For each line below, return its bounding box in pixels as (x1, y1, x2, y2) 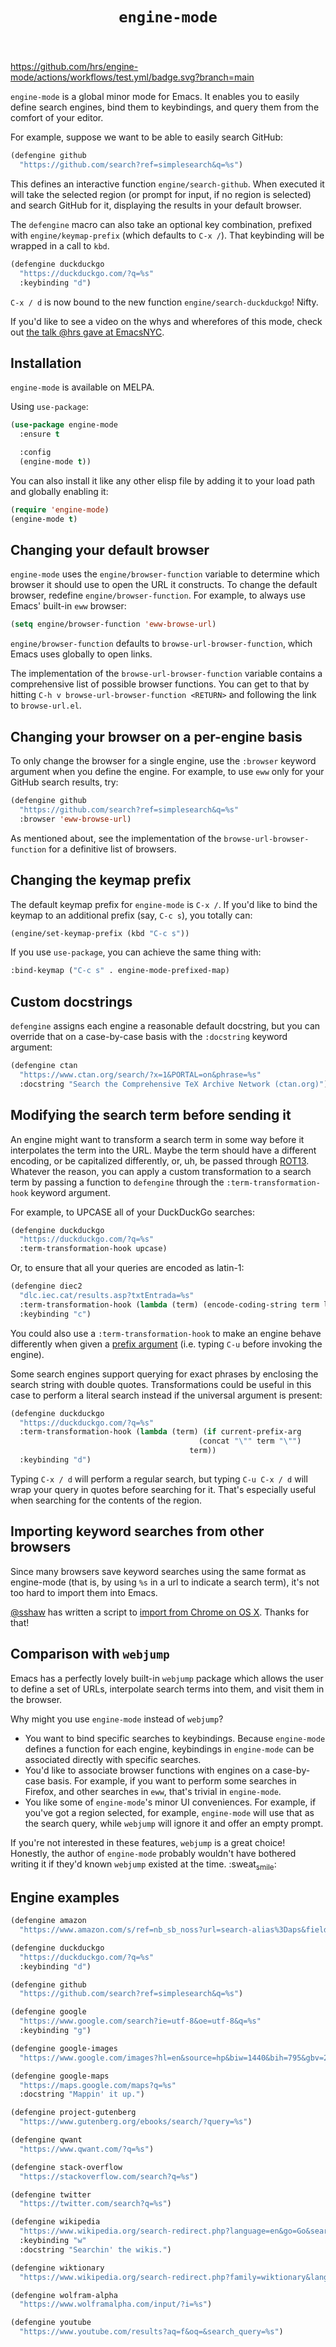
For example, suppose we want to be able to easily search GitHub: (10, 131, 283, 143)
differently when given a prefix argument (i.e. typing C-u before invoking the (10, 1338, 323, 1350)
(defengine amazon (10, 1916, 87, 1926)
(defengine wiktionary (10, 2263, 105, 2273)
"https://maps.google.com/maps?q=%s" (19, 2080, 177, 2090)
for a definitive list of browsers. (48, 843, 177, 855)
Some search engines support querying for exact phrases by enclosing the (10, 1368, 319, 1380)
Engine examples (10, 1889, 120, 1906)
